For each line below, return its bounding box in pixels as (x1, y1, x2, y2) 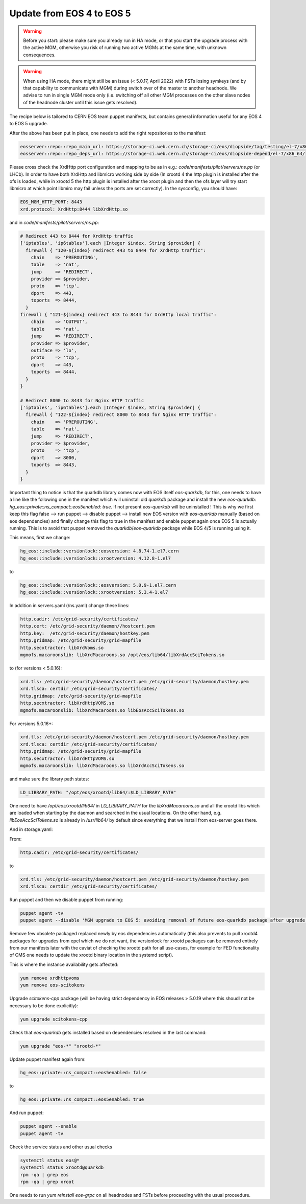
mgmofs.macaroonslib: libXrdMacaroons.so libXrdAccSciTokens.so (20, 763, 185, 769)
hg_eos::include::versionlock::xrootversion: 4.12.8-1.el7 (20, 555, 171, 561)
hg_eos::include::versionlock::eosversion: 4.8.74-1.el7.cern (20, 548, 179, 554)
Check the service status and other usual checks (9, 1144, 112, 1150)
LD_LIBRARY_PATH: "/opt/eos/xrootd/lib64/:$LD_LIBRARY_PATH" (20, 790, 176, 796)
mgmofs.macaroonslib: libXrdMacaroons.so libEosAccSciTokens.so (20, 707, 185, 713)
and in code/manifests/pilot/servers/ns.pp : (9, 219, 99, 225)
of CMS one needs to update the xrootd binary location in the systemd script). (9, 952, 173, 958)
